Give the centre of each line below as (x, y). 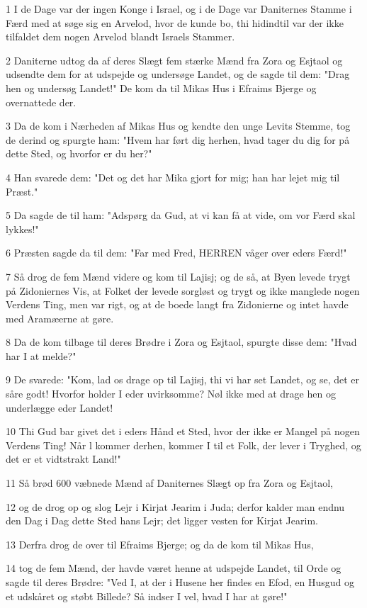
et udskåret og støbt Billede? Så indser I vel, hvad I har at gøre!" (147, 596)
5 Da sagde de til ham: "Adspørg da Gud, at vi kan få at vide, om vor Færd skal (181, 215)
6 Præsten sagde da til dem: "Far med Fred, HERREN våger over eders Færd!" (176, 253)
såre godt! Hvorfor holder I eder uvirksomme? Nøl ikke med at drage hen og (171, 394)
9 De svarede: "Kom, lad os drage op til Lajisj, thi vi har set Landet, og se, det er (183, 379)
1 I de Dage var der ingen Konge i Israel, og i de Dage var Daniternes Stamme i (179, 9)
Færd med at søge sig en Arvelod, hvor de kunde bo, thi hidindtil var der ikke (175, 22)
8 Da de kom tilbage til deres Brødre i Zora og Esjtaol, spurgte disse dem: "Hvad (181, 342)
